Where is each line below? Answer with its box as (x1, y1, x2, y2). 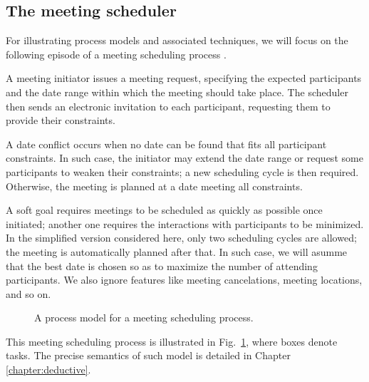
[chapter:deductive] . (6, 362, 91, 377)
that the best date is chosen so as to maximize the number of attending (6, 258, 318, 273)
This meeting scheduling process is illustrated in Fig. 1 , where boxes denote (6, 334, 338, 349)
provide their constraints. (6, 113, 115, 128)
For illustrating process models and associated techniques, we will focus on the (6, 33, 348, 48)
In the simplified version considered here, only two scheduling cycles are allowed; (6, 230, 357, 245)
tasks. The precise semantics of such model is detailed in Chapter (6, 348, 291, 363)
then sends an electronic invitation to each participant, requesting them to (6, 98, 331, 113)
